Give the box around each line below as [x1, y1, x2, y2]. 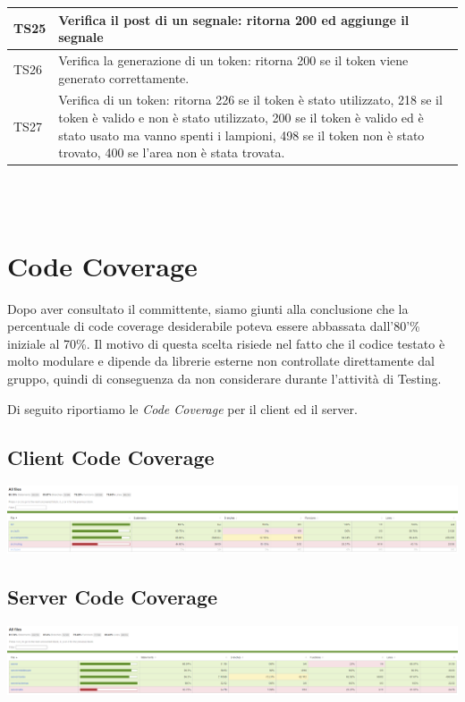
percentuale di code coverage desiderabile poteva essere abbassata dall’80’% [7, 317, 420, 335]
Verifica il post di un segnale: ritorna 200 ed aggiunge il [58, 10, 410, 29]
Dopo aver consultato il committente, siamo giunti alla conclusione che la [7, 299, 409, 317]
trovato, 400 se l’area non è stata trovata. [58, 143, 285, 162]
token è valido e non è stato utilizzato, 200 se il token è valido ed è [58, 107, 424, 126]
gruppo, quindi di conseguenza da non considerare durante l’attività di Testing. [7, 368, 442, 387]
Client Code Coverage [7, 443, 215, 470]
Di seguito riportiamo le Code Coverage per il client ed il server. [7, 399, 358, 418]
